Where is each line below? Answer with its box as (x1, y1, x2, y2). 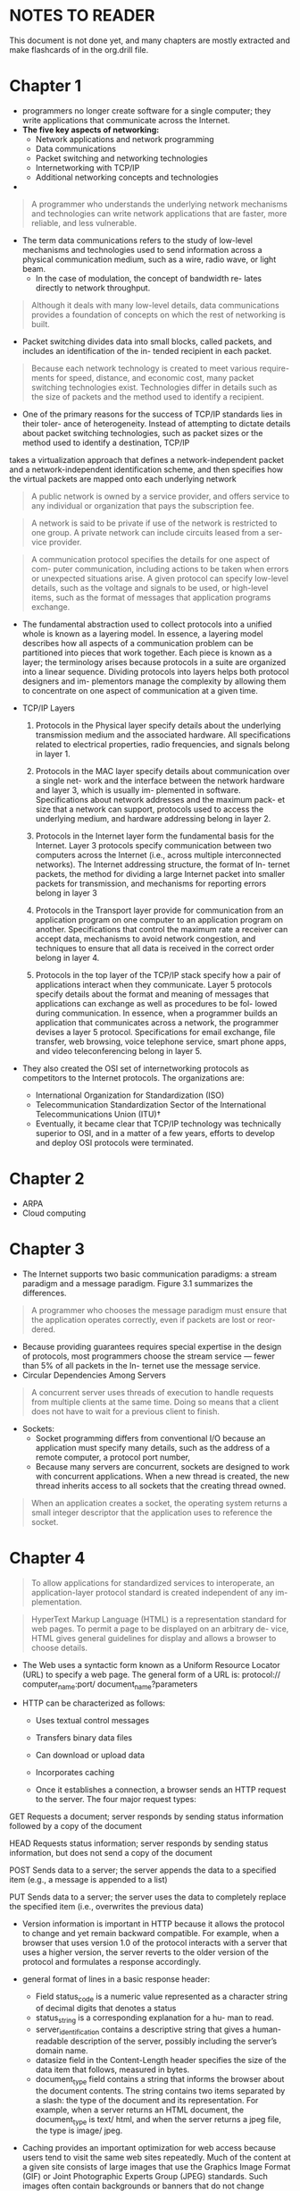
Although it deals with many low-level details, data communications (30, 299, 279, 310)
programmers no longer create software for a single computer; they (21, 105, 271, 116)
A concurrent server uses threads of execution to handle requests (30, 1386, 274, 1397)
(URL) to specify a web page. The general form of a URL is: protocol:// (21, 1669, 281, 1680)
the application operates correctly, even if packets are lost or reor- (30, 1314, 276, 1325)
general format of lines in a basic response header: (21, 1974, 211, 1985)
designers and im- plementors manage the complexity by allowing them (21, 676, 287, 687)
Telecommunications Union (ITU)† (35, 1108, 162, 1119)
